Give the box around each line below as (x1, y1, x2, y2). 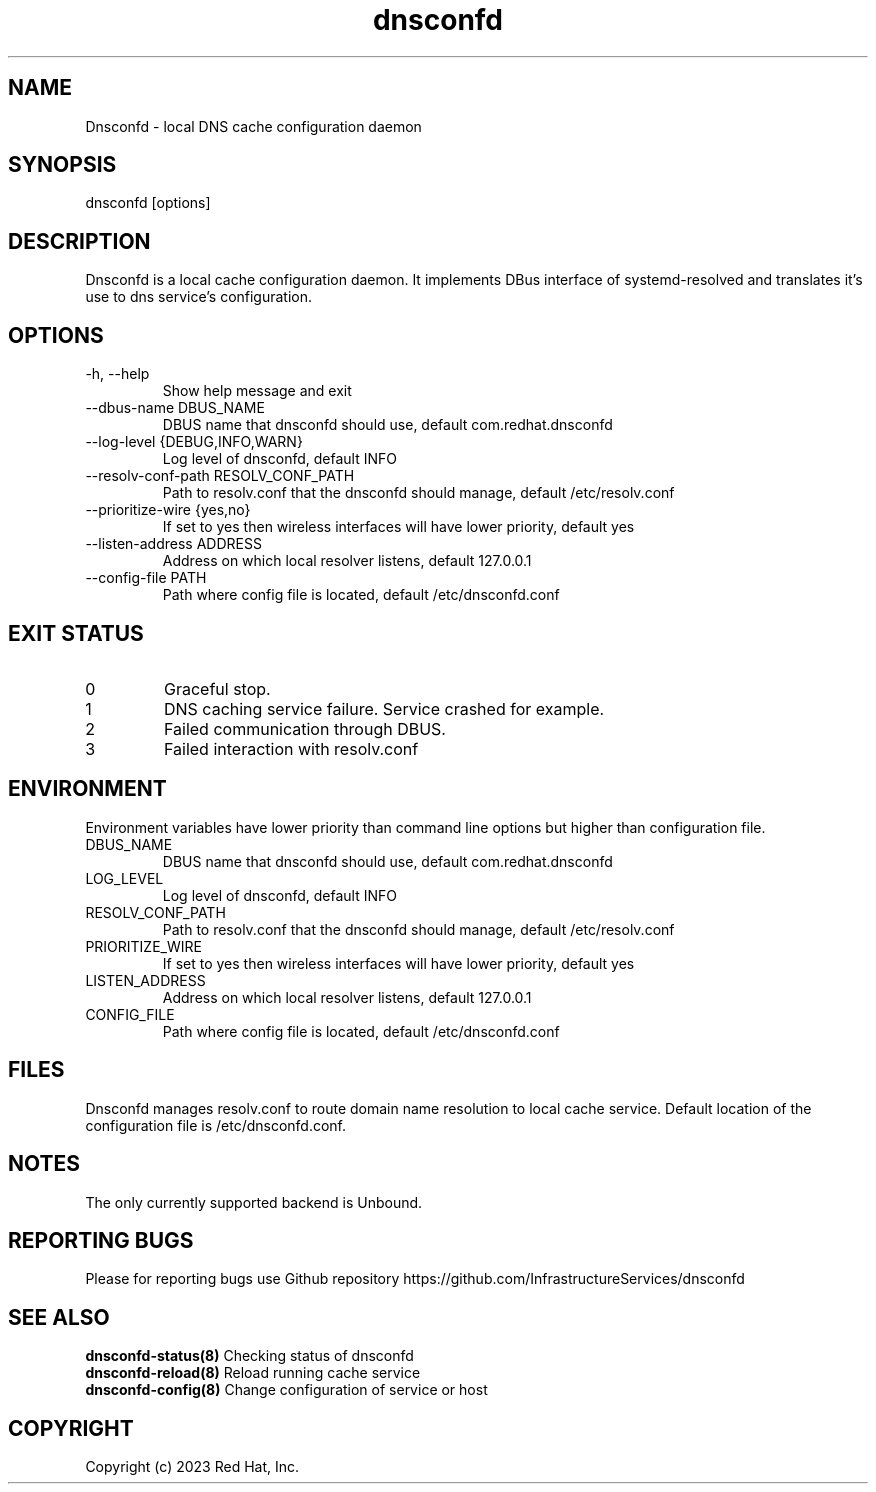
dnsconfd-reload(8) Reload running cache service (85, 1364, 421, 1382)
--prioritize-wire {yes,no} (85, 501, 251, 519)
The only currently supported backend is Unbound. (85, 1193, 423, 1211)
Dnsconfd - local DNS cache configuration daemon (85, 117, 422, 135)
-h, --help (85, 365, 150, 383)
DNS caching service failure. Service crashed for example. (163, 698, 605, 719)
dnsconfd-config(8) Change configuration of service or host (85, 1381, 488, 1399)
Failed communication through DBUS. (163, 718, 446, 739)
